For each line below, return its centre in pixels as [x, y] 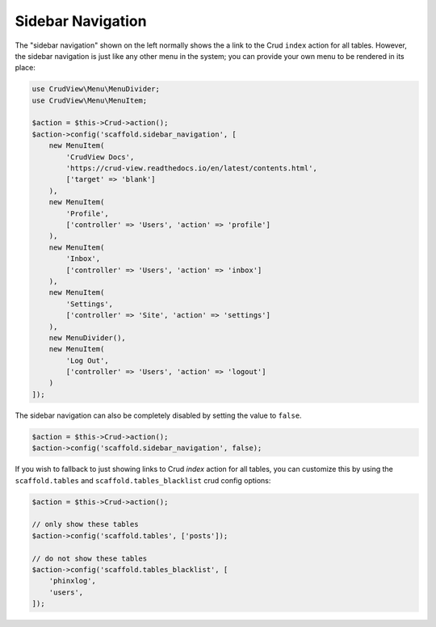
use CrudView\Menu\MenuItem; [90, 100]
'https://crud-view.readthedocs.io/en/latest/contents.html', [192, 168]
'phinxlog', [73, 581]
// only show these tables [85, 524]
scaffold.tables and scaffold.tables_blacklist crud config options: [143, 480]
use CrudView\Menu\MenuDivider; [96, 89]
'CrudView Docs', [100, 157]
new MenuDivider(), [88, 338]
